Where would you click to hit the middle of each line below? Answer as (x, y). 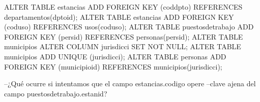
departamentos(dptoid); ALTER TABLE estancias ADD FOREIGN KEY (119, 16)
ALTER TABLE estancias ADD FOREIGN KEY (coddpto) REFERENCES (123, 7)
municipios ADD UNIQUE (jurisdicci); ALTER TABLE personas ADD (115, 56)
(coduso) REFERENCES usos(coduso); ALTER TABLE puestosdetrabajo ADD (129, 27)
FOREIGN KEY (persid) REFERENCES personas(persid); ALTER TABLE (124, 36)
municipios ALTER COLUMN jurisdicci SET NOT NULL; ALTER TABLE (123, 46)
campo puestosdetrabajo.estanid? (56, 93)
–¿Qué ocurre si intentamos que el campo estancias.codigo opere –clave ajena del (130, 83)
